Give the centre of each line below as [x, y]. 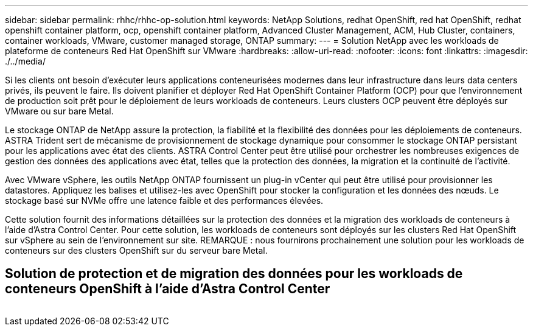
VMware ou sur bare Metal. [59, 111]
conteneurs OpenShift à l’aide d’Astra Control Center [168, 289]
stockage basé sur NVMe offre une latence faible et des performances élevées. [164, 200]
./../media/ [25, 61]
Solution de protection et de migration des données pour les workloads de [234, 274]
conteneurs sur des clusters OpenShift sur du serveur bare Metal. [136, 250]
